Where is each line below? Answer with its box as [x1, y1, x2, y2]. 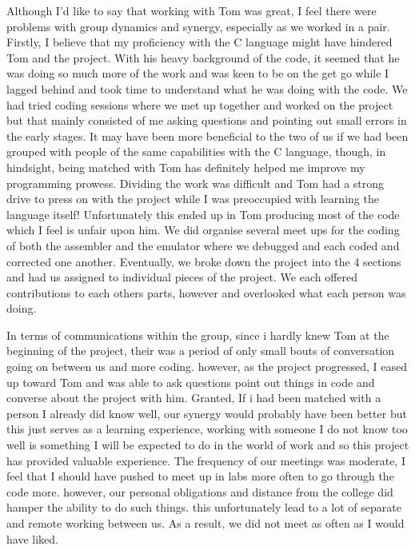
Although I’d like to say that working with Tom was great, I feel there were [6, 2, 377, 18]
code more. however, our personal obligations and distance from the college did [6, 483, 393, 500]
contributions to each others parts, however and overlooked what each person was [6, 284, 406, 301]
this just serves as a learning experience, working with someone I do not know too [6, 420, 408, 437]
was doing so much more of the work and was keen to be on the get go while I [6, 65, 389, 82]
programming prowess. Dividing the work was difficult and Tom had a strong [6, 174, 385, 191]
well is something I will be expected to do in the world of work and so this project [6, 436, 409, 453]
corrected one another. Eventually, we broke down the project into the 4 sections [6, 253, 401, 269]
